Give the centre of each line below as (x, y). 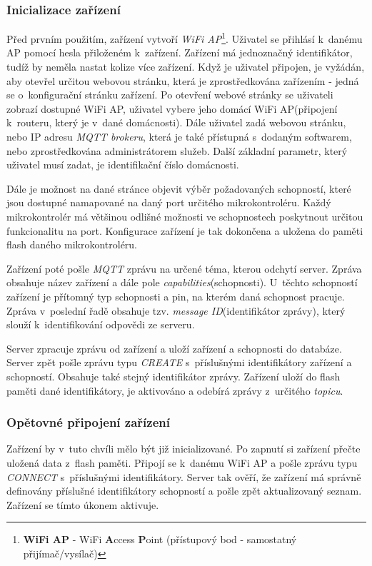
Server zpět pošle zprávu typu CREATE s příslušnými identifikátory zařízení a (179, 362)
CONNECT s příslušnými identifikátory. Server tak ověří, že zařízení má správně (184, 476)
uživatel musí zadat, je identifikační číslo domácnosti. (123, 165)
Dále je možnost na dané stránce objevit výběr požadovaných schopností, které (179, 188)
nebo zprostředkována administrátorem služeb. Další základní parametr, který (177, 150)
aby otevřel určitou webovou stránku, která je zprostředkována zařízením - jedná (183, 80)
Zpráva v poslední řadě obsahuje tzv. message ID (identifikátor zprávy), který (176, 310)
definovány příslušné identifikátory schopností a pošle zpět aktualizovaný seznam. (184, 491)
